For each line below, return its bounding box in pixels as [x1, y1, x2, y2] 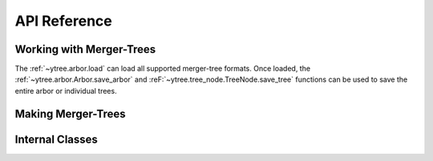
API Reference [14, 12, 112, 30]
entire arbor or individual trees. [14, 86, 117, 95]
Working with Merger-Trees [14, 42, 156, 56]
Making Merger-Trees [14, 107, 126, 120]
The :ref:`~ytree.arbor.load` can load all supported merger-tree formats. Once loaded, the [14, 64, 311, 74]
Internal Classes [14, 132, 98, 146]
